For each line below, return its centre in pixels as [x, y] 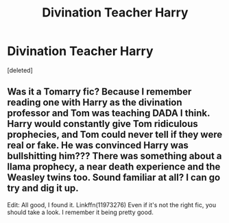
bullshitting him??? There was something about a [114, 156]
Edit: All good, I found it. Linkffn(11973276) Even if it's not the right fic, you [112, 204]
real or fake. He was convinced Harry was [98, 145]
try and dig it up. [43, 188]
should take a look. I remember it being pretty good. [81, 212]
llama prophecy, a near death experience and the [114, 167]
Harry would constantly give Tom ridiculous [103, 124]
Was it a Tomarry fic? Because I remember [99, 92]
